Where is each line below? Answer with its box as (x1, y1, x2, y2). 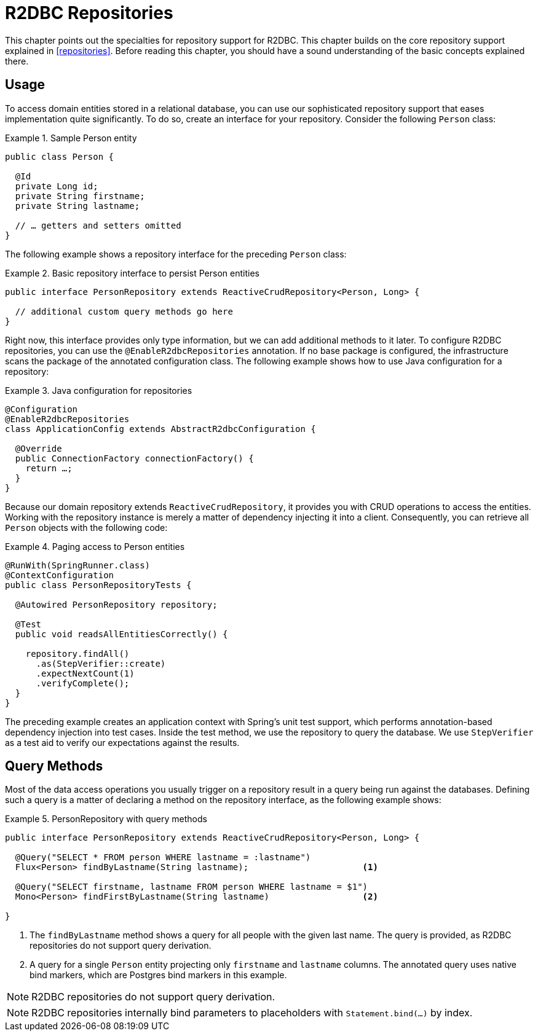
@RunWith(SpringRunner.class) (5, 560, 151, 570)
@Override (15, 443, 62, 453)
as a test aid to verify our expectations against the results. (5, 737, 240, 748)
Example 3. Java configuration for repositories (5, 385, 192, 396)
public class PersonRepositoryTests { (5, 579, 192, 590)
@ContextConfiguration (5, 570, 114, 580)
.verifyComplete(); (36, 678, 130, 688)
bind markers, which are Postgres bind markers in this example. (30, 970, 287, 981)
